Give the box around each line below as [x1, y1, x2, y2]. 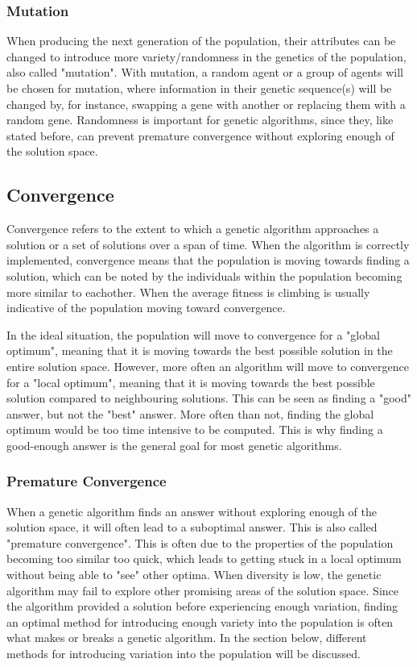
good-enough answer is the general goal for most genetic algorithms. [6, 436, 342, 453]
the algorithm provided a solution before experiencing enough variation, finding [6, 598, 398, 615]
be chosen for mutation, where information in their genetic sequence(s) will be [6, 80, 392, 96]
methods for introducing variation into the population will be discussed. [6, 645, 361, 662]
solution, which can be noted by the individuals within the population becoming [6, 267, 403, 284]
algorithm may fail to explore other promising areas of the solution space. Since [6, 582, 399, 598]
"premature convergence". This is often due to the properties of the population [6, 534, 394, 551]
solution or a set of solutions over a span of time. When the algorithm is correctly [6, 236, 410, 252]
